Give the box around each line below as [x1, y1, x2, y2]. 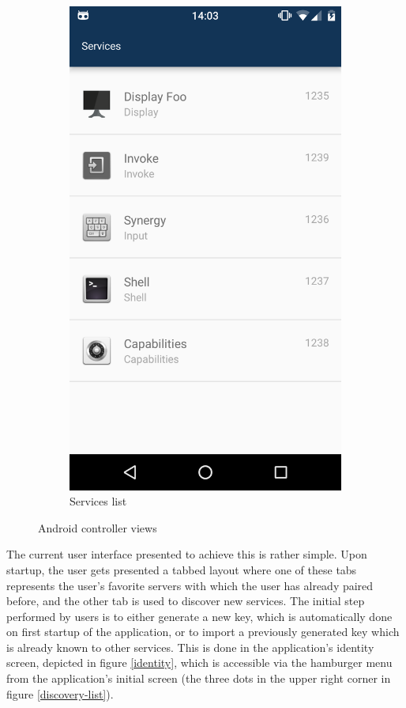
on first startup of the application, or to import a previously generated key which [6, 623, 400, 640]
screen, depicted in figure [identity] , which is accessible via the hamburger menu [6, 654, 393, 671]
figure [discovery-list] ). [6, 685, 114, 702]
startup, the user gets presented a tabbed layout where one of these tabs [6, 561, 357, 577]
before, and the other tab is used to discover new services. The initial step [6, 593, 365, 609]
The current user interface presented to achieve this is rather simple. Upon [6, 546, 367, 562]
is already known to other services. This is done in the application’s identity [6, 638, 374, 655]
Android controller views [38, 519, 157, 536]
